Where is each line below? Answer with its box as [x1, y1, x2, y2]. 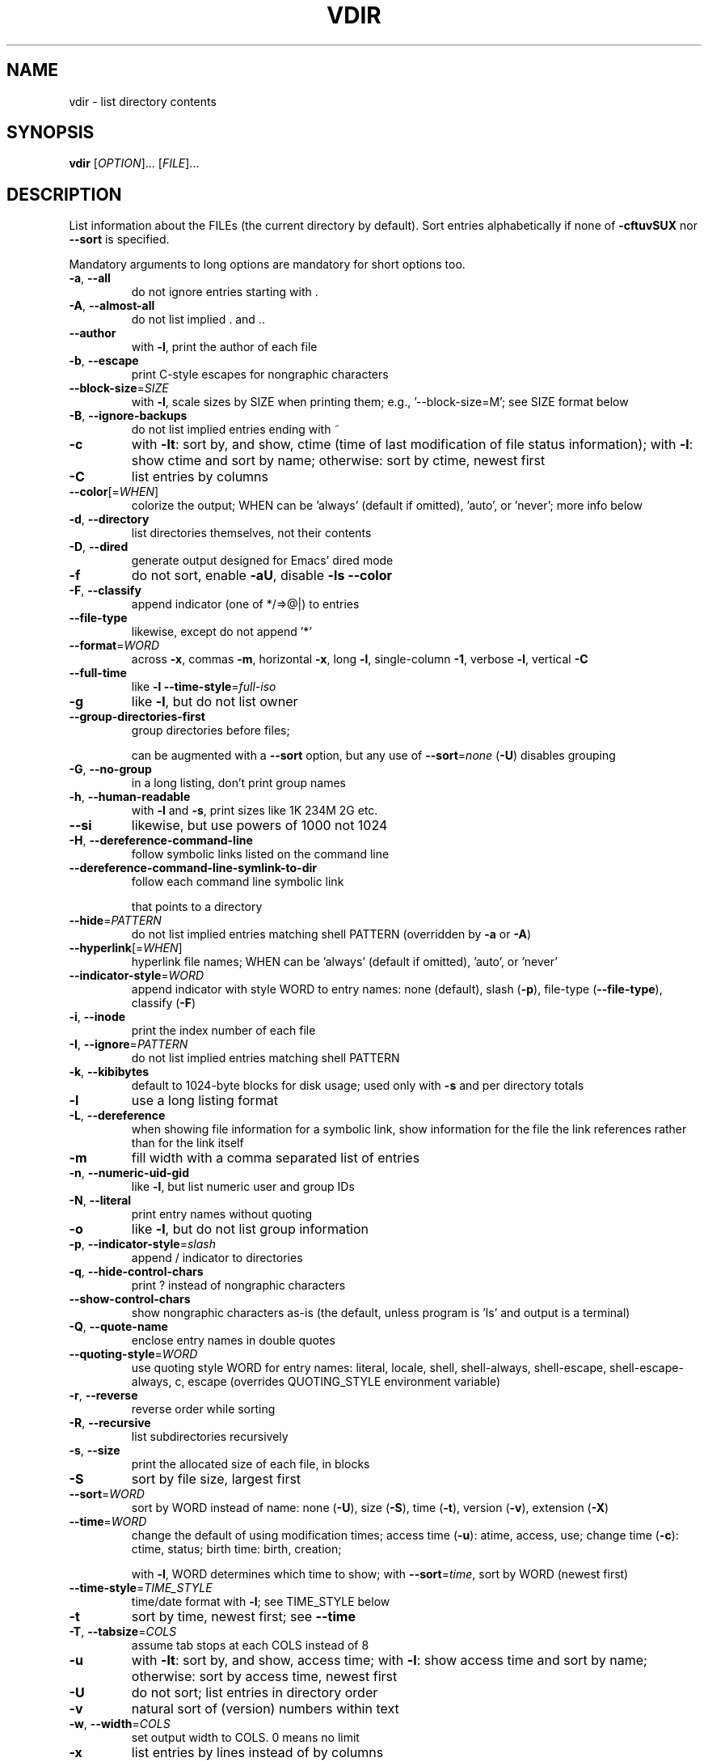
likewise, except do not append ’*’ [131, 625, 313, 639]
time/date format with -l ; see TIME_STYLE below [131, 1595, 390, 1609]
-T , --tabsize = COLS [69, 1624, 177, 1639]
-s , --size [69, 1443, 120, 1458]
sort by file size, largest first [131, 1471, 301, 1488]
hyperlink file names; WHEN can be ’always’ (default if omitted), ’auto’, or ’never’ [131, 955, 558, 969]
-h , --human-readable [69, 790, 191, 804]
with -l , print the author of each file [131, 340, 318, 354]
